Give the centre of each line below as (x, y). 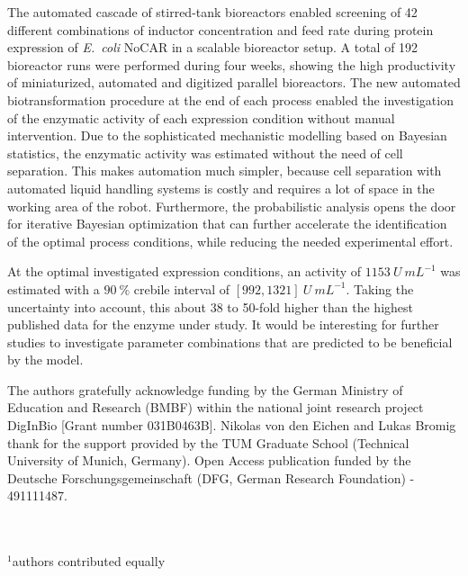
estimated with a (54, 288)
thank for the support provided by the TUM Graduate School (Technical (208, 442)
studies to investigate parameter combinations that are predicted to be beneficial (230, 342)
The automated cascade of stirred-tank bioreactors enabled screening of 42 (212, 12)
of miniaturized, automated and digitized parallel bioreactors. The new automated (234, 82)
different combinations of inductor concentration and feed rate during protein (220, 29)
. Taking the (380, 288)
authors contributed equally (89, 561)
